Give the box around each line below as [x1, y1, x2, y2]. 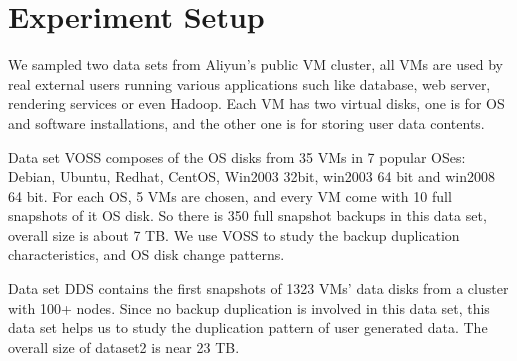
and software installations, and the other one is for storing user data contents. [8, 112, 485, 133]
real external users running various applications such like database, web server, [8, 73, 491, 94]
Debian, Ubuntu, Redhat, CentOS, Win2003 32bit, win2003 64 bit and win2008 [8, 166, 495, 187]
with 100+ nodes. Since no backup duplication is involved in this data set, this [8, 297, 490, 318]
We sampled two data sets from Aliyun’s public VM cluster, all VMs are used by [8, 54, 503, 75]
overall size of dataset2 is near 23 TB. [8, 336, 240, 357]
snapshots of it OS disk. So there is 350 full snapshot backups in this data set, [8, 205, 487, 226]
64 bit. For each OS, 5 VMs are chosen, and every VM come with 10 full [8, 185, 452, 206]
